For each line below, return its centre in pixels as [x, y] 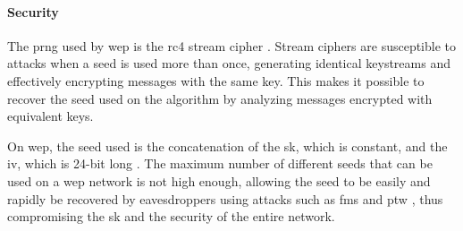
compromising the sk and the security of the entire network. [171, 216]
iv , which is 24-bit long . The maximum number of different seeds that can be [220, 163]
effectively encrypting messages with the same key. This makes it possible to [216, 80]
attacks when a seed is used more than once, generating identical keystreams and [229, 63]
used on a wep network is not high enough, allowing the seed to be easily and [219, 180]
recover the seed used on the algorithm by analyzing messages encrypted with [220, 98]
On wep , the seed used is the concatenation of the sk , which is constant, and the [227, 145]
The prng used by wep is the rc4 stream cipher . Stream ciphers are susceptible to [232, 45]
